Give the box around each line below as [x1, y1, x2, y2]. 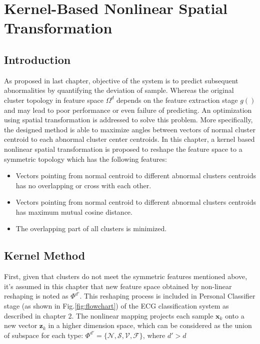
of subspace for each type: [4, 330, 83, 340]
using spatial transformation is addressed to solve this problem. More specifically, [4, 114, 253, 125]
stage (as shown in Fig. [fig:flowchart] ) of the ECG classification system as [4, 301, 229, 311]
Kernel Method [4, 248, 85, 263]
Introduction [4, 51, 71, 67]
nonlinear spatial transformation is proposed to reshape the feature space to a [4, 143, 242, 154]
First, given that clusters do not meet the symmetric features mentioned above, [4, 271, 247, 282]
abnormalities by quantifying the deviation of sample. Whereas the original [4, 85, 234, 95]
